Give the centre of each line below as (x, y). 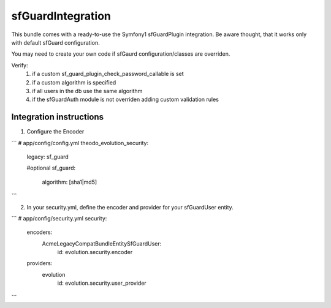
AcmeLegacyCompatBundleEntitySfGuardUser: (102, 243)
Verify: (20, 65)
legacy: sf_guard (48, 157)
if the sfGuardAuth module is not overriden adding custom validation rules (125, 100)
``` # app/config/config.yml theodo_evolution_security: (80, 143)
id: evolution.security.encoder (95, 252)
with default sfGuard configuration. (56, 42)
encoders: (40, 232)
